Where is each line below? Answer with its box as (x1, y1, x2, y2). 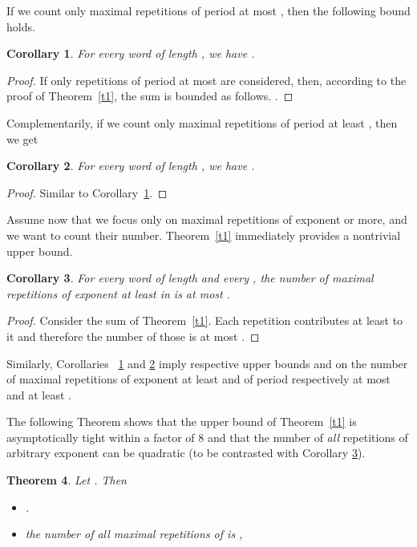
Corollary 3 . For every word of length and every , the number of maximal (6, 269, 374, 286)
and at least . (6, 386, 71, 403)
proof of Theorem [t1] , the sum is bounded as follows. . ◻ (6, 87, 294, 104)
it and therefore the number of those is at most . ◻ (6, 327, 260, 344)
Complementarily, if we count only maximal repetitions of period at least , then (6, 114, 398, 131)
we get (6, 130, 38, 147)
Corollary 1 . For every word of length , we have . (6, 45, 255, 62)
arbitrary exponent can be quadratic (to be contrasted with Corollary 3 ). (6, 444, 366, 461)
